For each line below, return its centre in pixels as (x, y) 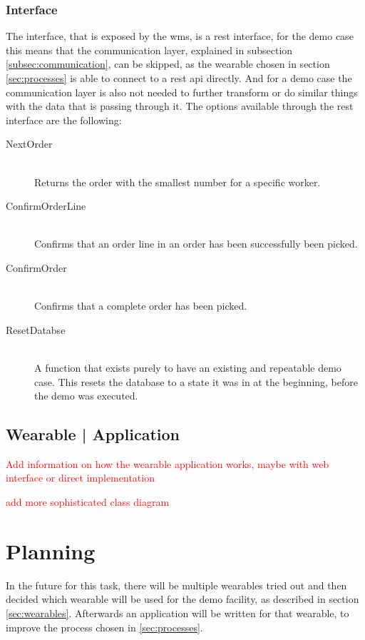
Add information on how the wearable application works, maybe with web (168, 463)
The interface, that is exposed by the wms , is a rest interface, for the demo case (180, 36)
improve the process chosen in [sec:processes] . (104, 627)
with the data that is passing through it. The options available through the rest (180, 106)
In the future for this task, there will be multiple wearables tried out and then (176, 585)
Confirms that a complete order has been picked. (141, 306)
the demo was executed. (86, 396)
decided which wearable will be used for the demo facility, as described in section (182, 599)
